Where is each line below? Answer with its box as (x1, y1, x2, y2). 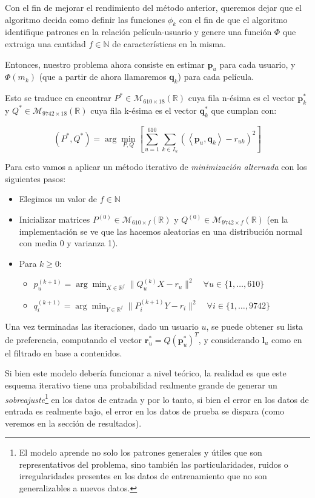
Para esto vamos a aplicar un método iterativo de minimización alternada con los (5, 160, 307, 173)
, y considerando (198, 333, 259, 346)
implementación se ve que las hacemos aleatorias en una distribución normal (19, 224, 302, 237)
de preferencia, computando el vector (5, 333, 142, 346)
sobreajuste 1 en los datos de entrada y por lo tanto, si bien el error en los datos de (5, 391, 309, 405)
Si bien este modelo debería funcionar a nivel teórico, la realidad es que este (5, 367, 287, 379)
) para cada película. (177, 70, 254, 83)
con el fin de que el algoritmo (179, 13, 288, 25)
